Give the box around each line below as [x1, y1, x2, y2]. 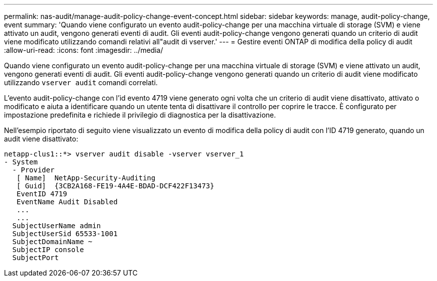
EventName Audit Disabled [16, 198, 118, 206]
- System [4, 158, 38, 166]
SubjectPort [12, 254, 59, 262]
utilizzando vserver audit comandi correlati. [4, 78, 158, 87]
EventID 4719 [16, 190, 67, 198]
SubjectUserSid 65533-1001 [12, 230, 118, 238]
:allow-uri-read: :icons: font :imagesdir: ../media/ [4, 46, 163, 54]
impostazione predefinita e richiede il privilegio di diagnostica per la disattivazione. [4, 111, 276, 119]
